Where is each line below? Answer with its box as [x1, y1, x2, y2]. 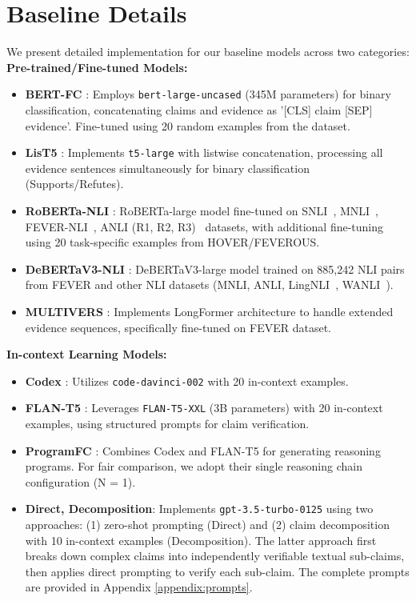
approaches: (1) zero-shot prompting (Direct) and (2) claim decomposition [25, 516, 390, 533]
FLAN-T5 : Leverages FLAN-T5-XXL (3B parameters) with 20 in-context [25, 399, 383, 416]
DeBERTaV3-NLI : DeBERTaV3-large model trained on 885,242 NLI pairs [25, 260, 405, 277]
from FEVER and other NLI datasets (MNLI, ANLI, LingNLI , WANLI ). [25, 276, 394, 293]
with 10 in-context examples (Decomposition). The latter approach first [25, 531, 377, 548]
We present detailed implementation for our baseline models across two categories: [6, 43, 410, 60]
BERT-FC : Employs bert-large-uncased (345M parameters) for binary [25, 86, 391, 102]
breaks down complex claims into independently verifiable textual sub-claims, [25, 547, 405, 564]
